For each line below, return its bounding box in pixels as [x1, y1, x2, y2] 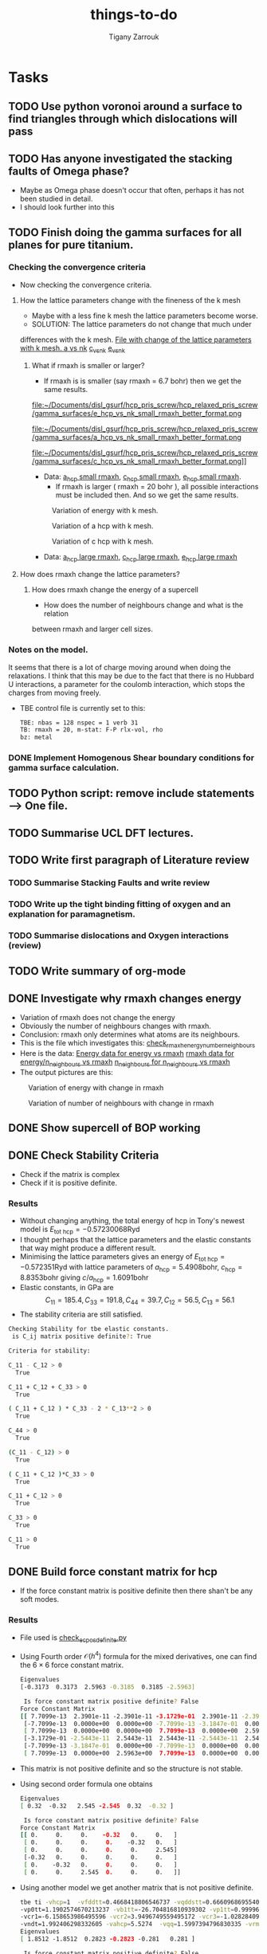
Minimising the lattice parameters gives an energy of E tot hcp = [19, 1252, 226, 1263]
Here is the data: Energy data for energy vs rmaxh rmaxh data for [19, 1049, 235, 1057]
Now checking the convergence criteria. [19, 280, 152, 289]
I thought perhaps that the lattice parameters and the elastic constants [19, 1235, 252, 1245]
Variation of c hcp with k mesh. [51, 536, 154, 547]
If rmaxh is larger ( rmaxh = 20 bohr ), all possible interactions [55, 482, 259, 492]
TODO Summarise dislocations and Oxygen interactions [8, 930, 230, 941]
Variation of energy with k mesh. [51, 506, 159, 516]
